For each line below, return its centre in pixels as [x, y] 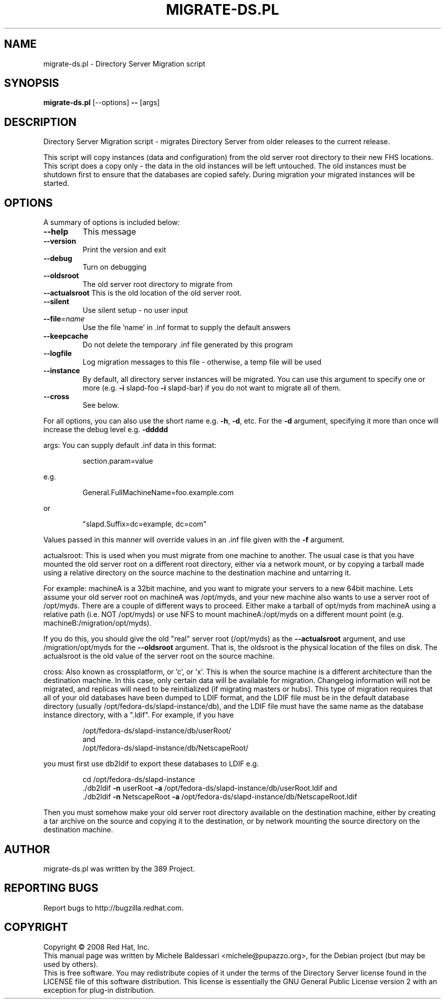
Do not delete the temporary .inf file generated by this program [188, 345]
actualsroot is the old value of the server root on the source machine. [159, 656]
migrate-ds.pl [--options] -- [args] [102, 103]
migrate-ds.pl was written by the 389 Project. [119, 868]
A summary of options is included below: [112, 222]
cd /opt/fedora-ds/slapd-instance [139, 780]
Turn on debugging [115, 267]
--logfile [58, 353]
